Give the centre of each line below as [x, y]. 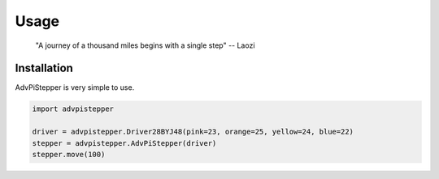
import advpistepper [73, 109]
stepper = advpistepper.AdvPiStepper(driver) [124, 143]
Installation [44, 68]
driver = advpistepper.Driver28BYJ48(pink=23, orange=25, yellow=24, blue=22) [193, 132]
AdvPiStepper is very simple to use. [75, 87]
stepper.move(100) [69, 154]
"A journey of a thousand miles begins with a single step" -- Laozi [145, 45]
